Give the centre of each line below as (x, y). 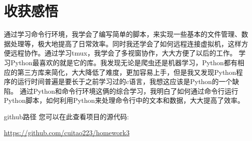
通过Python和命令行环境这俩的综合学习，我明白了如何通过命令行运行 (129, 91)
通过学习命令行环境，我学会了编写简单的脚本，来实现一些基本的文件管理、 (123, 34)
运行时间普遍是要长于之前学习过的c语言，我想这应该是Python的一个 (125, 81)
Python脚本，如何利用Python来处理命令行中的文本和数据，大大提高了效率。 (124, 100)
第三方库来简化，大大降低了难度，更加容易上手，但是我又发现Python (126, 72)
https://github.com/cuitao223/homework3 (67, 133)
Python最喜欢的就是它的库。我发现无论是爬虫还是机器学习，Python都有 (124, 62)
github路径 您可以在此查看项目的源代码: (66, 116)
